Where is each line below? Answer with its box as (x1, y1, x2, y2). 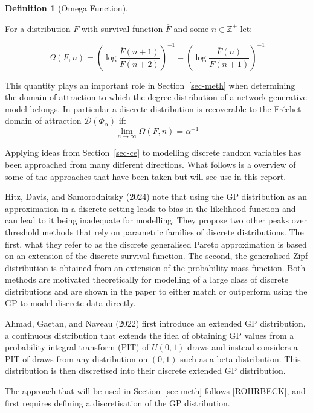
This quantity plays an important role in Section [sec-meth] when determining (5, 78, 295, 91)
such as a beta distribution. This (180, 352, 301, 365)
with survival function (81, 22, 163, 34)
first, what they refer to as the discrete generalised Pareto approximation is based (5, 237, 307, 250)
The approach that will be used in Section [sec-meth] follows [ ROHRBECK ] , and (5, 385, 306, 397)
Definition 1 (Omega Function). (5, 2, 128, 14)
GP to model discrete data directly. (5, 296, 136, 309)
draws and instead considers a (187, 341, 298, 353)
